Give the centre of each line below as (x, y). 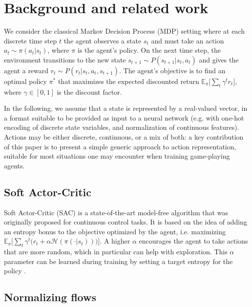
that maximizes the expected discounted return (128, 81)
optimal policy (25, 81)
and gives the (219, 59)
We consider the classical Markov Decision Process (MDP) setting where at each (124, 31)
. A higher (115, 241)
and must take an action (188, 40)
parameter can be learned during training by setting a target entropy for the (118, 261)
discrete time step (31, 40)
